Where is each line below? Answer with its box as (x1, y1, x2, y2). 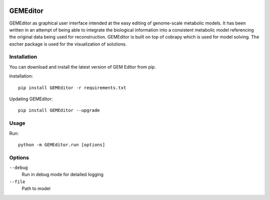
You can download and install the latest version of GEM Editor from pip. (9, 64, 156, 70)
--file (9, 178, 25, 184)
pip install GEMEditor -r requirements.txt (18, 85, 126, 90)
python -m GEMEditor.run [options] (18, 142, 105, 147)
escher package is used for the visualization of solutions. (9, 41, 127, 47)
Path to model (21, 185, 51, 191)
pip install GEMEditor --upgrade (18, 108, 100, 113)
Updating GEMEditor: (9, 96, 53, 102)
